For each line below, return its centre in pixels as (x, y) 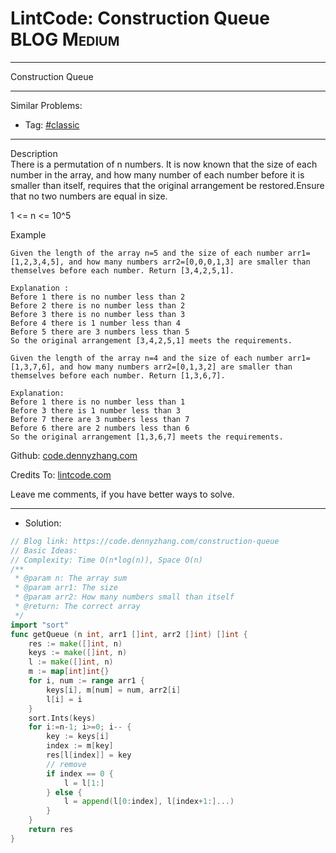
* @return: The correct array (77, 607)
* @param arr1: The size (66, 588)
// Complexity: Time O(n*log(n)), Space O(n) (106, 560)
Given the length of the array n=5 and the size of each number (147, 253)
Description (34, 153)
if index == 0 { (80, 773)
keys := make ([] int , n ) (78, 653)
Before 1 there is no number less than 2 (98, 297)
